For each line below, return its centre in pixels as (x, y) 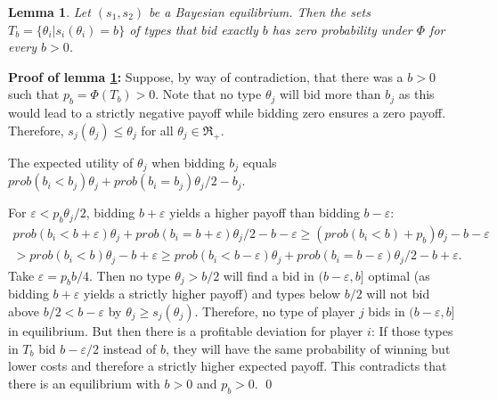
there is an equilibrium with (84, 383)
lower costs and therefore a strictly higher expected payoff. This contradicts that (228, 366)
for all (157, 130)
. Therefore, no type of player (275, 311)
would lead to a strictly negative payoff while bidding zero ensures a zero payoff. (227, 113)
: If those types (412, 330)
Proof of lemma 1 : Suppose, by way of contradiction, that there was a (206, 76)
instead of (130, 348)
